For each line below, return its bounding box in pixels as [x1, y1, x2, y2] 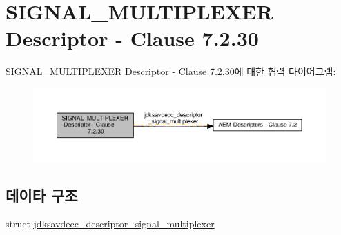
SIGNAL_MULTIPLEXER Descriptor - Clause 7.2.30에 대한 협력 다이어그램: [6, 64, 336, 79]
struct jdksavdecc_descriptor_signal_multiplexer [6, 216, 215, 231]
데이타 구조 [6, 184, 78, 205]
